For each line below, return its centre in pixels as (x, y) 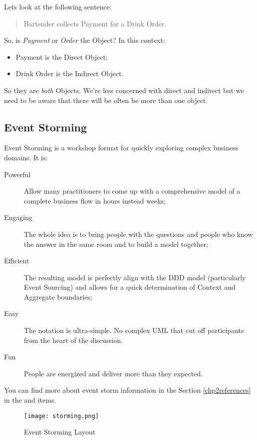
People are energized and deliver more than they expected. (113, 373)
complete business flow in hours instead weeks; (95, 200)
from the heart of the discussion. (73, 340)
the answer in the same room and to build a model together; (116, 244)
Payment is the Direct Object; (62, 56)
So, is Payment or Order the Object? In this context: (85, 40)
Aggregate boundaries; (58, 296)
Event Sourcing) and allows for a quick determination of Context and (130, 287)
